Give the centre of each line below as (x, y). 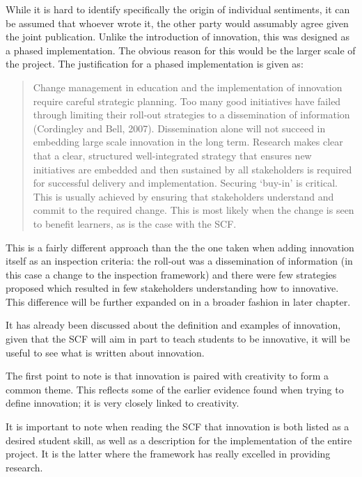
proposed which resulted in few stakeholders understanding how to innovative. (172, 288)
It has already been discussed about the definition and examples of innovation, (173, 325)
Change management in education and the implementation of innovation (188, 87)
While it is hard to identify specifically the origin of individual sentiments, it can (178, 9)
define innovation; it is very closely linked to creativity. (123, 403)
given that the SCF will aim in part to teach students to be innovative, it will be (178, 339)
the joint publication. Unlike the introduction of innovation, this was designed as (178, 37)
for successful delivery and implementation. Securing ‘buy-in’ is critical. (186, 183)
